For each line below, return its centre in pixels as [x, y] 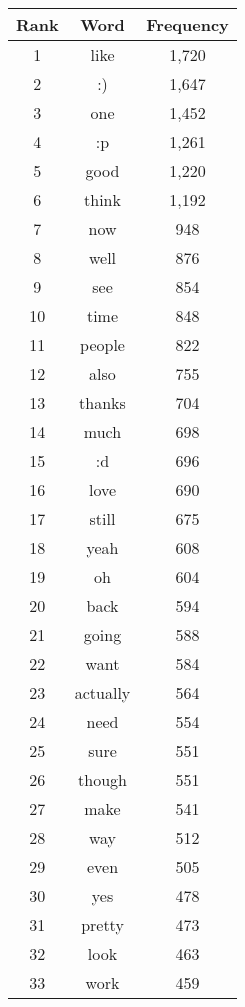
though [102, 779]
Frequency [187, 24]
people [102, 344]
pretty [102, 924]
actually [102, 692]
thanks [102, 402]
